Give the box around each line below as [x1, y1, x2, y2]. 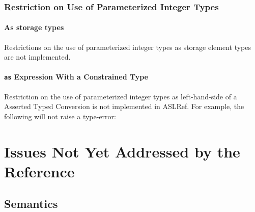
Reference [4, 161, 75, 181]
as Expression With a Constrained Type [4, 71, 148, 82]
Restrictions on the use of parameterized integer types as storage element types [4, 41, 251, 52]
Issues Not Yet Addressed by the [4, 141, 240, 162]
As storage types [4, 22, 64, 33]
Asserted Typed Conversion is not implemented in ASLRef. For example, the [4, 101, 244, 112]
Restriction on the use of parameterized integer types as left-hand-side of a [4, 91, 237, 101]
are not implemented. [4, 51, 71, 62]
